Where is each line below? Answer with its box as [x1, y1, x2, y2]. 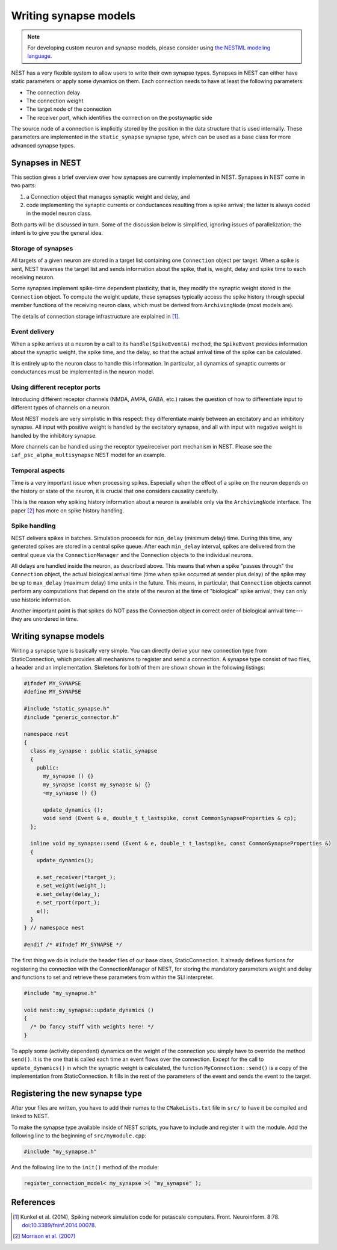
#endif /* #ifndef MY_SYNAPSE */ [23, 941, 123, 948]
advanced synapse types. [11, 141, 75, 149]
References [11, 1197, 55, 1207]
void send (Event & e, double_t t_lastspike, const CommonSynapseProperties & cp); [43, 815, 297, 822]
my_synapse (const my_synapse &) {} [43, 781, 151, 788]
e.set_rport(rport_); [36, 899, 100, 906]
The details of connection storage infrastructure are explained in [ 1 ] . [11, 312, 180, 320]
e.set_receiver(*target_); [36, 874, 117, 880]
